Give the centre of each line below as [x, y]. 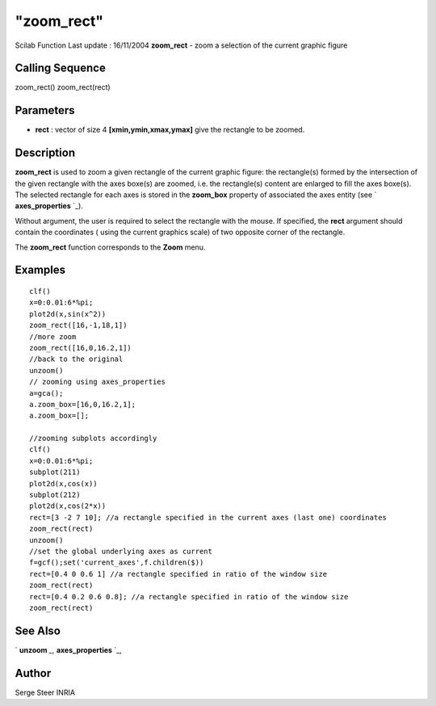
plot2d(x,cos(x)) [63, 483]
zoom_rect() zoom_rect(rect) [63, 87]
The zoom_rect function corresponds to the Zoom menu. [110, 247]
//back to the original [76, 359]
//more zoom [53, 336]
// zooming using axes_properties [97, 382]
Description [45, 153]
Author [33, 673]
